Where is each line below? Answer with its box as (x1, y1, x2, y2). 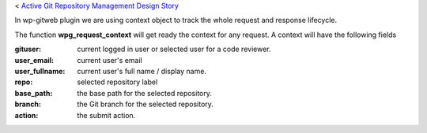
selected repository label (77, 77, 158, 87)
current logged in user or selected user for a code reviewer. (77, 44, 272, 54)
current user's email (77, 55, 142, 65)
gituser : (14, 44, 42, 54)
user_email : (14, 55, 55, 65)
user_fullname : (14, 66, 66, 76)
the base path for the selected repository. (77, 88, 213, 98)
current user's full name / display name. (77, 66, 207, 76)
